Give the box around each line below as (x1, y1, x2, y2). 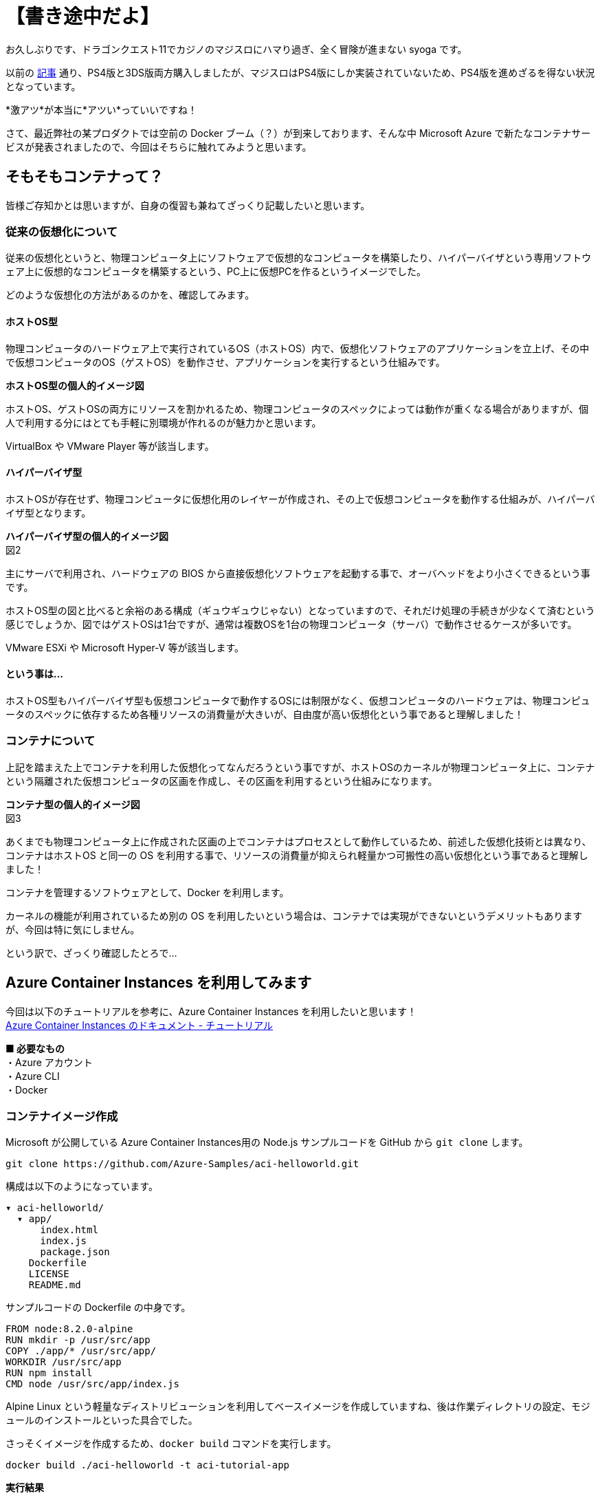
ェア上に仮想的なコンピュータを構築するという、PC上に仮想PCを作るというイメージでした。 (5, 265, 427, 278)
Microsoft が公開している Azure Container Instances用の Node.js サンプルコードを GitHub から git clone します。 (5, 1136, 529, 1149)
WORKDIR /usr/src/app (5, 1356, 122, 1368)
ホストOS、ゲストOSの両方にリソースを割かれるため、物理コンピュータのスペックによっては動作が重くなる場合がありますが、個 (5, 402, 589, 415)
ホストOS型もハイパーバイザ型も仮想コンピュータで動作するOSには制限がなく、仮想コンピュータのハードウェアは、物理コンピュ (5, 695, 590, 706)
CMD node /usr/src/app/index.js (5, 1378, 179, 1390)
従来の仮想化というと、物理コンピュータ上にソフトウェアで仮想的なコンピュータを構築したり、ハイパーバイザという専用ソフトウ (5, 252, 592, 264)
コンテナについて (5, 734, 96, 748)
